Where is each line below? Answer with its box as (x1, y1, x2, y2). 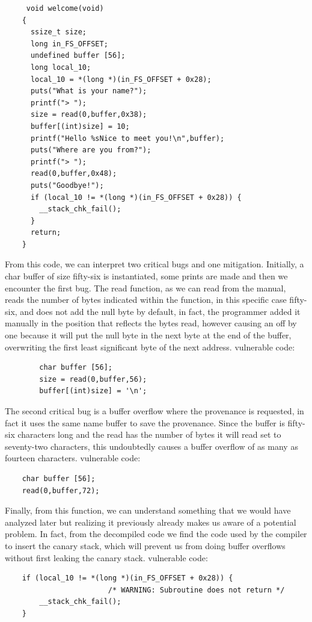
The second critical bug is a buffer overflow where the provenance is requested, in (5, 405, 304, 417)
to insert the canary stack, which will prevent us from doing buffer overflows (5, 539, 286, 552)
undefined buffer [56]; (30, 51, 126, 60)
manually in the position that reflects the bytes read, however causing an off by (5, 317, 297, 329)
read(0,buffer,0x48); (30, 169, 117, 178)
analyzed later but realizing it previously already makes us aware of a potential (5, 515, 296, 528)
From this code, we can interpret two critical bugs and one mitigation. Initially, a (5, 258, 304, 270)
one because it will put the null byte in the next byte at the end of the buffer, (5, 329, 292, 341)
